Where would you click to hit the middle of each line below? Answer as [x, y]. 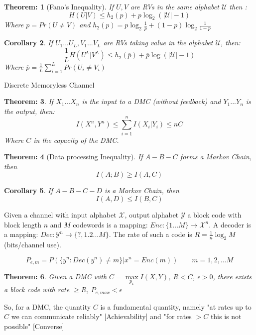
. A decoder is [230, 224]
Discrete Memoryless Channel [49, 84]
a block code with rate [37, 289]
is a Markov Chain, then [142, 190]
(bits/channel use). [33, 244]
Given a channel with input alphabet [60, 214]
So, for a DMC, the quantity [48, 306]
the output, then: [29, 111]
